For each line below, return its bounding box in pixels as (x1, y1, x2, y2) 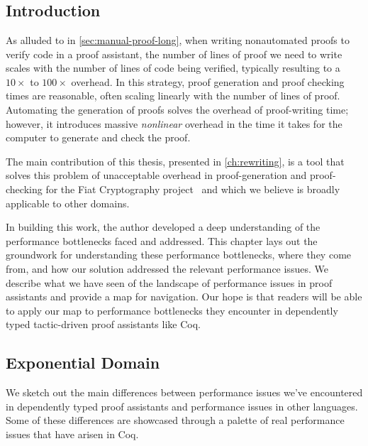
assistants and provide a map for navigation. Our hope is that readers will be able (6, 289, 362, 304)
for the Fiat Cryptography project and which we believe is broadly (45, 181, 340, 196)
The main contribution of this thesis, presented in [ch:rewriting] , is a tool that (6, 153, 345, 168)
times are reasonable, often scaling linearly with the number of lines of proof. (6, 88, 340, 103)
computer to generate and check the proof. (6, 130, 191, 145)
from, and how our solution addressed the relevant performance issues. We (6, 261, 328, 276)
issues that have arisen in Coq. (6, 426, 139, 441)
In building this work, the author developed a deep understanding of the (6, 219, 320, 234)
